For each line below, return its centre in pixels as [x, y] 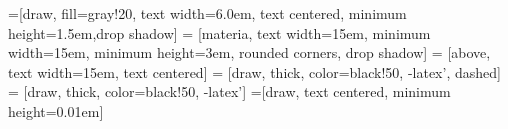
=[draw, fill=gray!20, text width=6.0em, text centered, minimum [207, 13]
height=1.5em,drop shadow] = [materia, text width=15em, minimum [219, 32]
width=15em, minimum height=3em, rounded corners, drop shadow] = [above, [249, 52]
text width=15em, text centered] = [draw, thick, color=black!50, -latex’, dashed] [254, 71]
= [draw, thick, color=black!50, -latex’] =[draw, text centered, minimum [229, 91]
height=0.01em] [56, 110]
